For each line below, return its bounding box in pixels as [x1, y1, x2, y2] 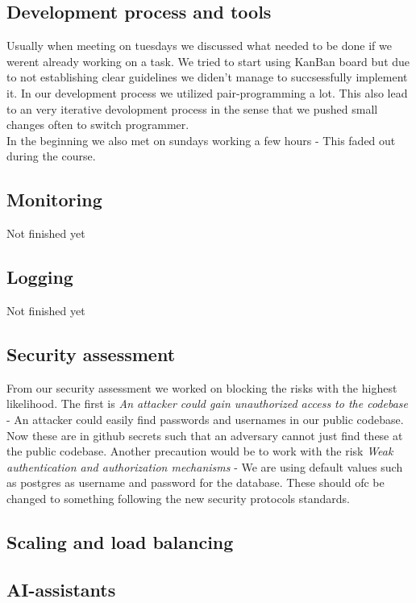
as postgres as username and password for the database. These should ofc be [6, 474, 385, 491]
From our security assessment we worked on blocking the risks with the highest [6, 379, 397, 396]
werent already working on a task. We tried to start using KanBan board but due [6, 52, 410, 69]
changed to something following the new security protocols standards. [6, 489, 350, 506]
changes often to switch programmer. [6, 116, 189, 133]
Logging [6, 264, 73, 289]
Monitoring [6, 187, 102, 212]
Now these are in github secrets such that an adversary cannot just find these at [6, 426, 403, 443]
